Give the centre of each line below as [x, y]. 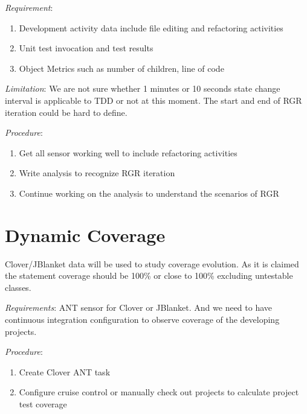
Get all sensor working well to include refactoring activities [128, 152]
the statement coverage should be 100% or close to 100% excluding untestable [149, 275]
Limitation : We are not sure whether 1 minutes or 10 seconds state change [143, 88]
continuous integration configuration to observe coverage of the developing [142, 320]
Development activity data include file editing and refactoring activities [151, 27]
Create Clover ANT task [65, 371]
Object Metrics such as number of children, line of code [121, 68]
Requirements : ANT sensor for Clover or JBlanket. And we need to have [139, 307]
